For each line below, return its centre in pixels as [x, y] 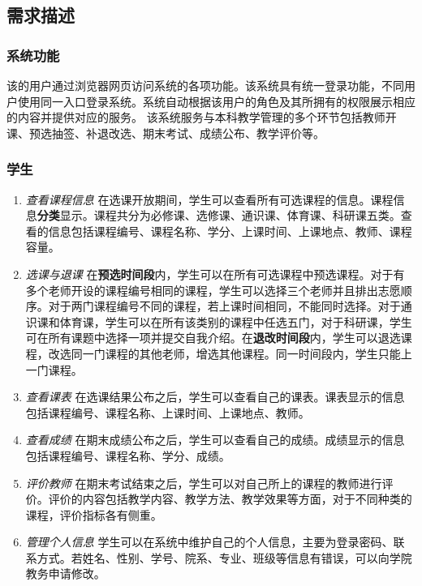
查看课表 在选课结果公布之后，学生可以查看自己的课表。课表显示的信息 [215, 397]
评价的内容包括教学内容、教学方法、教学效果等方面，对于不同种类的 [230, 499]
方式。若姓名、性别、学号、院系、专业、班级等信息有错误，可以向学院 [224, 557]
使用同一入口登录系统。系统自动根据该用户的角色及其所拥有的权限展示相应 [216, 101]
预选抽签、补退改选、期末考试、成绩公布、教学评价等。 [177, 133]
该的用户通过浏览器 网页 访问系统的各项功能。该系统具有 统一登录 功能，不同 [205, 85]
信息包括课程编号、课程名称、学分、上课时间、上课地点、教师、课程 [230, 231]
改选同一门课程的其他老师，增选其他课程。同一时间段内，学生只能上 [230, 353]
